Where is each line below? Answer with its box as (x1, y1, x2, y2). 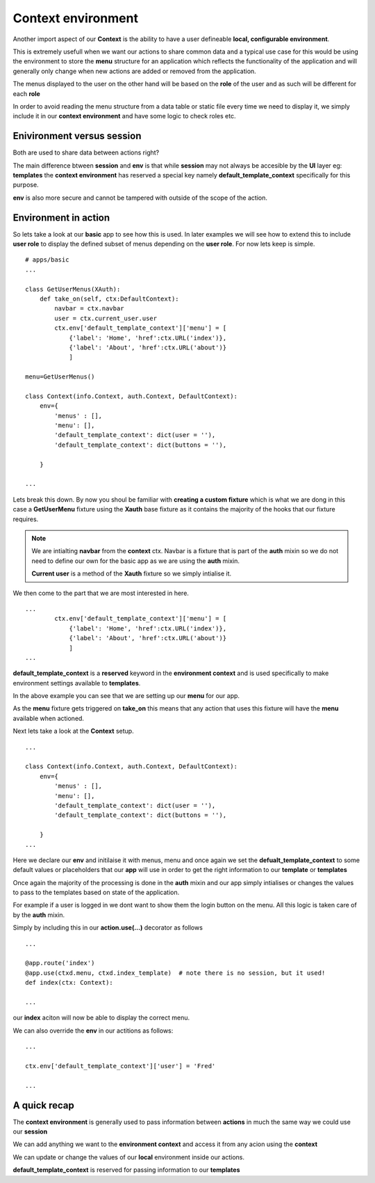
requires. (12, 515, 39, 523)
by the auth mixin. (12, 910, 65, 919)
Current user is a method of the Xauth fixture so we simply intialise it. (31, 569, 232, 578)
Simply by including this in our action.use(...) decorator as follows (12, 923, 203, 932)
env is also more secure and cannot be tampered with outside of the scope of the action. (12, 193, 267, 202)
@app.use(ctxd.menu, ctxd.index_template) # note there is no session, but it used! (25, 969, 326, 977)
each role (12, 89, 41, 97)
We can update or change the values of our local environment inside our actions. (12, 1152, 245, 1161)
